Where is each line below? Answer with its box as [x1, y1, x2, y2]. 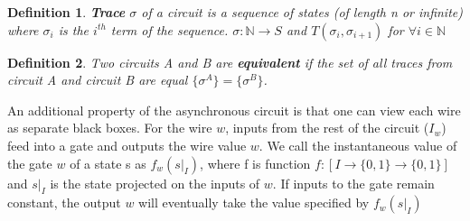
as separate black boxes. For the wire [7, 118, 212, 137]
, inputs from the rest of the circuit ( [225, 118, 429, 137]
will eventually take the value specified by [138, 193, 370, 212]
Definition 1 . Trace [7, 3, 126, 21]
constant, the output [7, 193, 121, 212]
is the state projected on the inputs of [50, 173, 260, 192]
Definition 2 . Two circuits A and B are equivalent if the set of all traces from [7, 52, 453, 71]
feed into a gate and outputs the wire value [7, 135, 247, 154]
